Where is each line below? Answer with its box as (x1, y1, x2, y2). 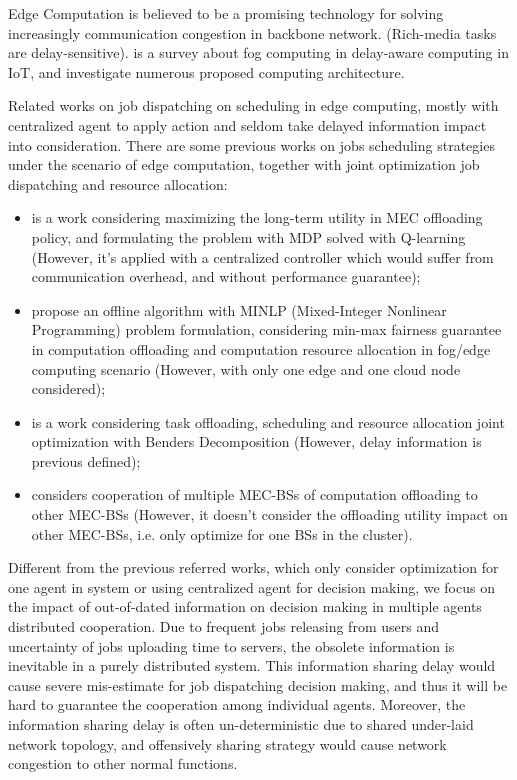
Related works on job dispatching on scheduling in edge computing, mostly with (8, 95, 499, 116)
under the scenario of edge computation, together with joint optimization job (8, 154, 480, 175)
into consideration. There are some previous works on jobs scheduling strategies (8, 134, 495, 155)
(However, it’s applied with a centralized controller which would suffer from (31, 246, 494, 267)
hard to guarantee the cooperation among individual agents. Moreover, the (8, 694, 466, 715)
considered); (31, 378, 106, 399)
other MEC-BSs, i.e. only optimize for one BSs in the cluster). (31, 523, 413, 544)
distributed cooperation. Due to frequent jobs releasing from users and (8, 616, 439, 637)
